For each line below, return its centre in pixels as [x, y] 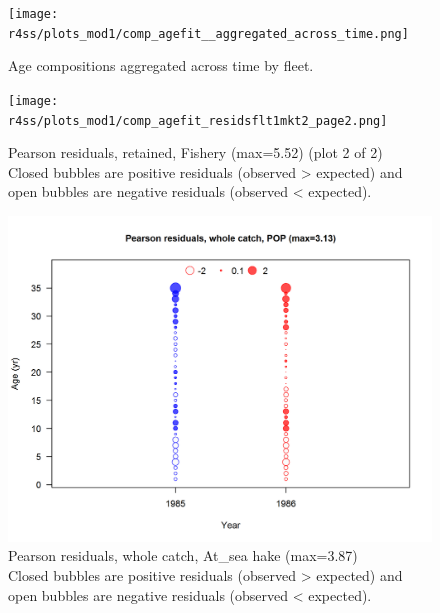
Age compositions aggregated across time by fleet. [161, 65]
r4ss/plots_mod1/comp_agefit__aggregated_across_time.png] [208, 33]
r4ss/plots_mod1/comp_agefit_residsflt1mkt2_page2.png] [198, 120]
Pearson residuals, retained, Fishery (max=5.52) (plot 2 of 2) [195, 152]
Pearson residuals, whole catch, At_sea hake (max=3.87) [183, 555]
